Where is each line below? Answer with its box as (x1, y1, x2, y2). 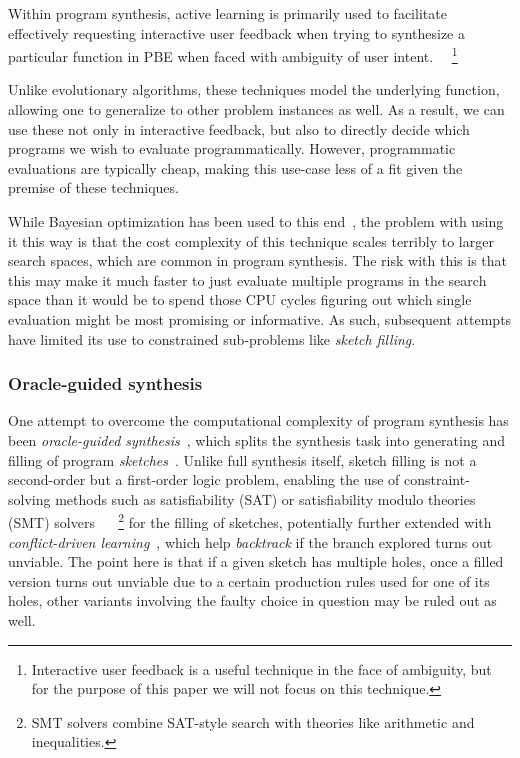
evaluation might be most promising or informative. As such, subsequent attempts (8, 308, 512, 329)
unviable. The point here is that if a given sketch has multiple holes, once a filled (8, 551, 504, 572)
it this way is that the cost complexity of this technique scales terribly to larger (8, 230, 494, 251)
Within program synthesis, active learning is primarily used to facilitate (8, 3, 447, 23)
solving (8, 488, 51, 509)
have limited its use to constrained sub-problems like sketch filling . (8, 328, 416, 349)
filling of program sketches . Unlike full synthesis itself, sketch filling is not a (8, 449, 477, 470)
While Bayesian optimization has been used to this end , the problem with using (8, 211, 504, 231)
